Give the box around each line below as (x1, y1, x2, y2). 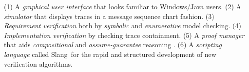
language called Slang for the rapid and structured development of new (4, 49, 216, 59)
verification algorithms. (4, 58, 73, 69)
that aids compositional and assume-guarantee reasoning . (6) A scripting (4, 39, 222, 50)
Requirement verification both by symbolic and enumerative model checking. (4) (4, 20, 241, 31)
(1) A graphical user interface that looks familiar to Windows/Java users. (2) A (4, 1, 242, 11)
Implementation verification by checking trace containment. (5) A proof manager (4, 30, 245, 40)
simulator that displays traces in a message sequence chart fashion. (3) (4, 11, 214, 21)
